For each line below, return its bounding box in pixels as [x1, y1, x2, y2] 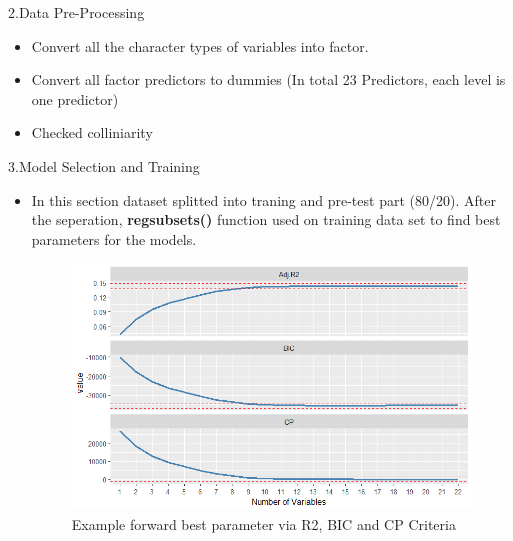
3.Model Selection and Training [8, 155, 200, 176]
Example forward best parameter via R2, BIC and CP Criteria [71, 513, 456, 534]
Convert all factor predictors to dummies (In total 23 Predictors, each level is [31, 69, 506, 90]
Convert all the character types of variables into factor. [31, 35, 369, 56]
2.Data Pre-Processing [8, 2, 145, 22]
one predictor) [31, 88, 119, 109]
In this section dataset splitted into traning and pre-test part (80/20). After [31, 189, 496, 210]
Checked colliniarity [31, 122, 153, 143]
